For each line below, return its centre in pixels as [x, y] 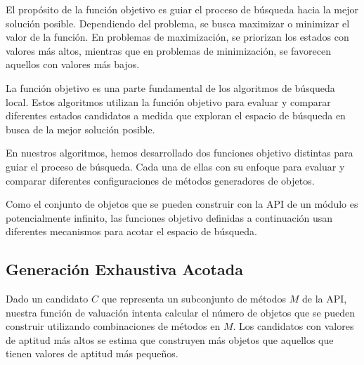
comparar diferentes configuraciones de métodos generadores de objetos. [160, 180]
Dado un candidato [47, 299]
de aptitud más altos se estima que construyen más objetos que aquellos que [170, 339]
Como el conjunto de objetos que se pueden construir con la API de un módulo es [182, 204]
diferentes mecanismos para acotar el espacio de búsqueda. [131, 231]
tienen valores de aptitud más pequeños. [92, 353]
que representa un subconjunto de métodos [194, 299]
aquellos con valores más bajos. [73, 64]
